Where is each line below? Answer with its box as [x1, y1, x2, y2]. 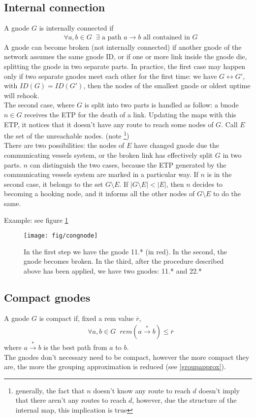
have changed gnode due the [133, 140, 219, 150]
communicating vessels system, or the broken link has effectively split [4, 150, 213, 160]
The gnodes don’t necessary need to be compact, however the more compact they [4, 351, 250, 362]
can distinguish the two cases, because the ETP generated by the [30, 159, 226, 170]
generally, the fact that [15, 385, 85, 395]
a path [101, 34, 122, 41]
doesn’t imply [198, 385, 240, 395]
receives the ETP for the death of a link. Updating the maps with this [24, 109, 236, 119]
